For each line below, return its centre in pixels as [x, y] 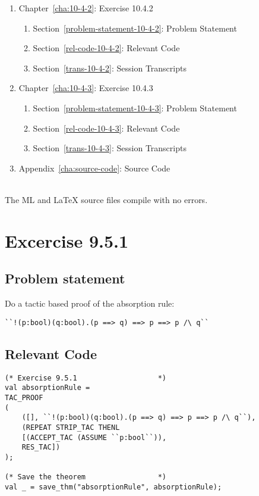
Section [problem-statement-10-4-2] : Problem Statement [135, 28]
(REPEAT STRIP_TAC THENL [71, 427]
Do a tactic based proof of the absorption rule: [90, 303]
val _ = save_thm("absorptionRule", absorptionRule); [113, 487]
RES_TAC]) [41, 447]
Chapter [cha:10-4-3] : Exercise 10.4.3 [86, 88]
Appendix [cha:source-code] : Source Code [94, 168]
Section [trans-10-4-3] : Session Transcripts [110, 148]
